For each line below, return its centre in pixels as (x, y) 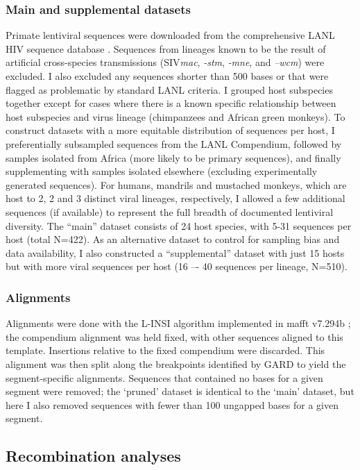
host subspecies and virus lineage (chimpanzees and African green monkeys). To (175, 116)
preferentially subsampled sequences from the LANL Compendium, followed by (174, 143)
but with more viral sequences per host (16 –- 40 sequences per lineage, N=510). (177, 266)
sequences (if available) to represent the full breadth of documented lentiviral (170, 211)
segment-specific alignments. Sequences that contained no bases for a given (164, 377)
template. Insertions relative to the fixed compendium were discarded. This (165, 350)
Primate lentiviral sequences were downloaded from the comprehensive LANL (170, 35)
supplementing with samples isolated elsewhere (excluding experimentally (162, 171)
